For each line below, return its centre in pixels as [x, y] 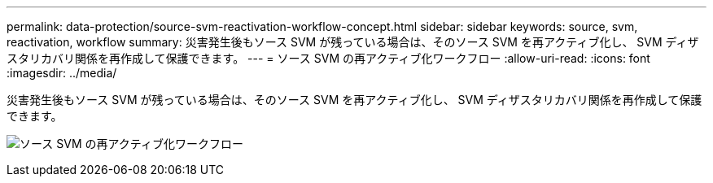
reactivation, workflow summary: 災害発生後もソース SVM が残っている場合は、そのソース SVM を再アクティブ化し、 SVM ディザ [353, 42]
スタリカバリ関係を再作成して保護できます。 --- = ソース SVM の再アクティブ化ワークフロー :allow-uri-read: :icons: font [328, 58]
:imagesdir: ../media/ [62, 73]
